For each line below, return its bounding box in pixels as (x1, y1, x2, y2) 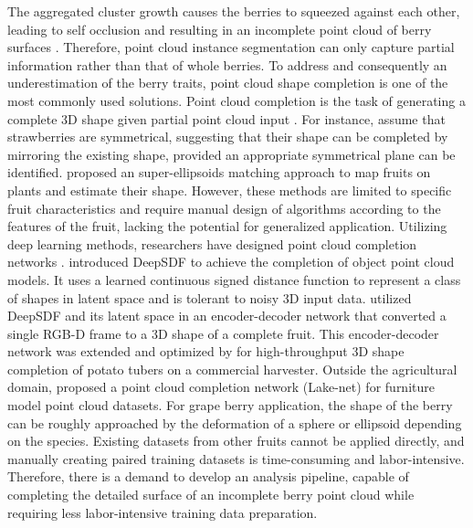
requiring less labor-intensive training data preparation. (7, 502, 318, 522)
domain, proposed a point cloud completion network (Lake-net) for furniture (7, 377, 435, 396)
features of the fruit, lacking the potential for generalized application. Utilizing (7, 216, 447, 236)
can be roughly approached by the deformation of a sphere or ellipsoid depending (7, 413, 462, 432)
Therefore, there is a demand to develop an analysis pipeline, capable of (7, 467, 409, 486)
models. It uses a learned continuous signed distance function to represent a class (7, 269, 461, 289)
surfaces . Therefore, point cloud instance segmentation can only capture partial (7, 37, 455, 57)
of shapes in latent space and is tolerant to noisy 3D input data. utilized (7, 288, 412, 307)
